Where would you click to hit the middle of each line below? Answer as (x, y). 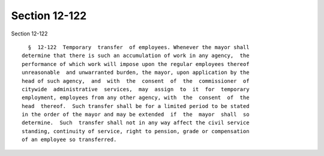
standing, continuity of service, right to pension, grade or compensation (136, 131)
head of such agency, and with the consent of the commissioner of (136, 81)
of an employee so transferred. (69, 140)
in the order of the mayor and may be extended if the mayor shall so (136, 115)
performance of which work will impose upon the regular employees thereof (136, 64)
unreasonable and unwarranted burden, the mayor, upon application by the (136, 73)
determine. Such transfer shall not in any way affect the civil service (136, 123)
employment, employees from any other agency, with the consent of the (136, 98)
